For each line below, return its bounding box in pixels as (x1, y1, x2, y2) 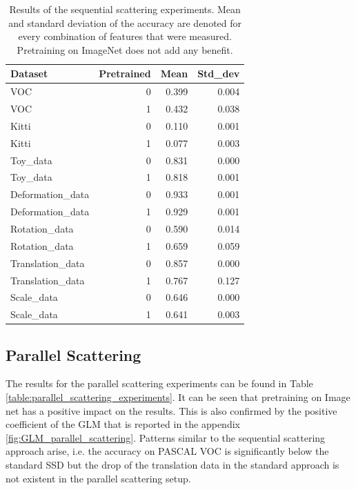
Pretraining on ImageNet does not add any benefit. (17, 42, 233, 57)
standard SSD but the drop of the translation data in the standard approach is (6, 458, 339, 472)
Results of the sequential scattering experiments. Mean (9, 2, 241, 16)
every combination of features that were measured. (18, 29, 232, 43)
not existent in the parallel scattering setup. (6, 471, 191, 485)
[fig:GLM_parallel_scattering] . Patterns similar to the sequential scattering (6, 430, 326, 444)
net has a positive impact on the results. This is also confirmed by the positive (6, 403, 337, 418)
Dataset (10, 66, 48, 81)
